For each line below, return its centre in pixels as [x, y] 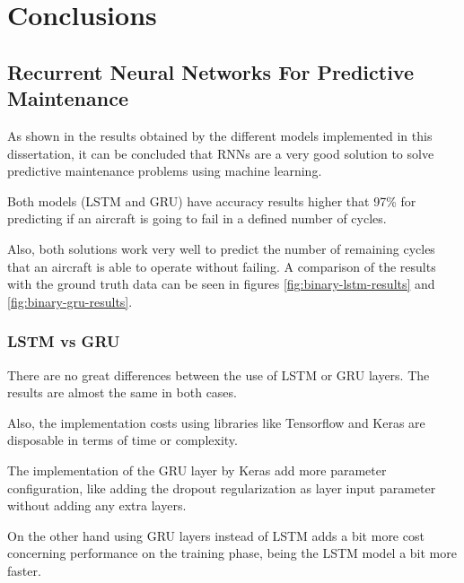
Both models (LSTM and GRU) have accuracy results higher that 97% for [212, 200]
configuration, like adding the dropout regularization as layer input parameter [222, 487]
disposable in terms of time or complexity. [123, 440]
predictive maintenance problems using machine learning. [165, 171]
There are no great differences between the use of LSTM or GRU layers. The [219, 374]
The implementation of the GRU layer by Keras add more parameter [197, 470]
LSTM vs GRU [64, 341]
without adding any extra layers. [97, 505]
